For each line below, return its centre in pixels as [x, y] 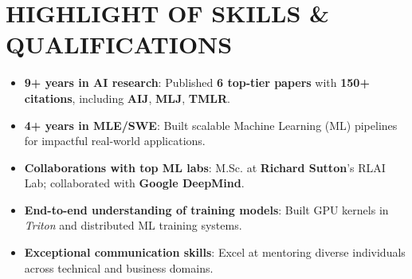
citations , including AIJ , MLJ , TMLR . [128, 98]
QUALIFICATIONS [119, 44]
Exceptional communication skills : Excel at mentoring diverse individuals [215, 252]
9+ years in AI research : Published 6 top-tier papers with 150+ [197, 83]
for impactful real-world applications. [115, 141]
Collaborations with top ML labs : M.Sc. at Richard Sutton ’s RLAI [205, 167]
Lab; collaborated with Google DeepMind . [134, 183]
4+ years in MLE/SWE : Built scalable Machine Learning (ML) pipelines [211, 125]
